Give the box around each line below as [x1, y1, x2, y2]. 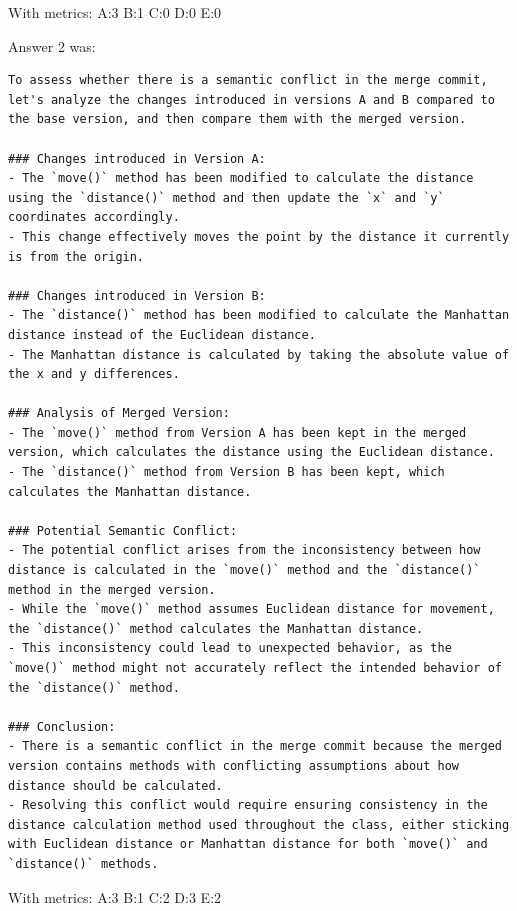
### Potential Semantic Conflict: [8, 523, 238, 538]
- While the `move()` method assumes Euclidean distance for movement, [8, 602, 495, 617]
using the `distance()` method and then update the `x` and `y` [8, 190, 445, 205]
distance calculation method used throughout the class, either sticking [8, 817, 510, 832]
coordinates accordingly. [8, 210, 180, 225]
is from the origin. [8, 249, 145, 264]
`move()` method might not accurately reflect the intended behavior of [8, 661, 502, 675]
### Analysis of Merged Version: [8, 406, 230, 421]
